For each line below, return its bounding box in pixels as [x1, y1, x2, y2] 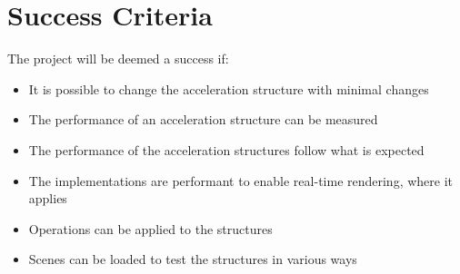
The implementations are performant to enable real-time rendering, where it [28, 171, 454, 190]
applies [28, 189, 67, 208]
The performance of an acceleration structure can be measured [28, 110, 378, 129]
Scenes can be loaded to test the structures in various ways [28, 250, 357, 269]
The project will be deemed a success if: [7, 49, 229, 68]
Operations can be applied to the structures [28, 219, 273, 238]
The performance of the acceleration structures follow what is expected [28, 140, 425, 159]
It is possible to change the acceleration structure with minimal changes [28, 79, 429, 98]
